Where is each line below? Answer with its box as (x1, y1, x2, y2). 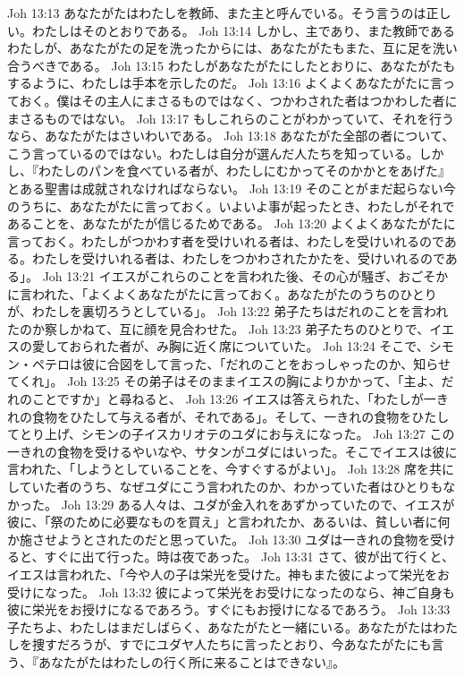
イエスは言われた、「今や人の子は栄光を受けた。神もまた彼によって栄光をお (7, 565, 451, 583)
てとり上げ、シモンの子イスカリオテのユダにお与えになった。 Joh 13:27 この (7, 424, 455, 443)
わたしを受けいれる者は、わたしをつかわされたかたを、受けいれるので (31, 249, 445, 268)
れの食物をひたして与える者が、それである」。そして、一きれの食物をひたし (7, 407, 450, 425)
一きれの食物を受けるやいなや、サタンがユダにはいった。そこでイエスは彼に (7, 441, 458, 460)
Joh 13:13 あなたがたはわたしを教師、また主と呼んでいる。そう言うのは (7, 4, 426, 21)
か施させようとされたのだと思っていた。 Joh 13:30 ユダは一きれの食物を (7, 529, 431, 548)
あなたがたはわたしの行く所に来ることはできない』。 (38, 652, 345, 671)
